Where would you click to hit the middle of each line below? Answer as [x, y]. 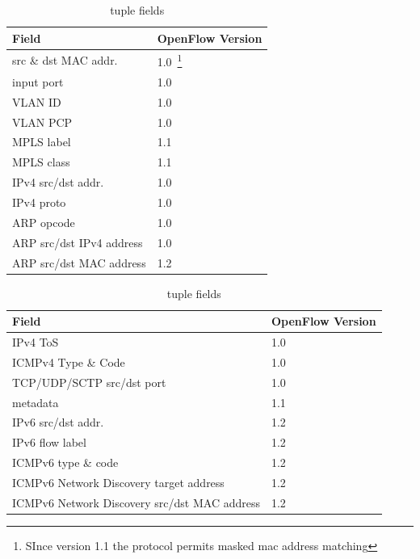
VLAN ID [37, 101]
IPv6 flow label [49, 442]
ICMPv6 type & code [65, 462]
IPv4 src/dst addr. [58, 182]
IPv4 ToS [36, 342]
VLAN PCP [42, 122]
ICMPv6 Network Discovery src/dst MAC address [136, 502]
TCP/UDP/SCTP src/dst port [89, 382]
